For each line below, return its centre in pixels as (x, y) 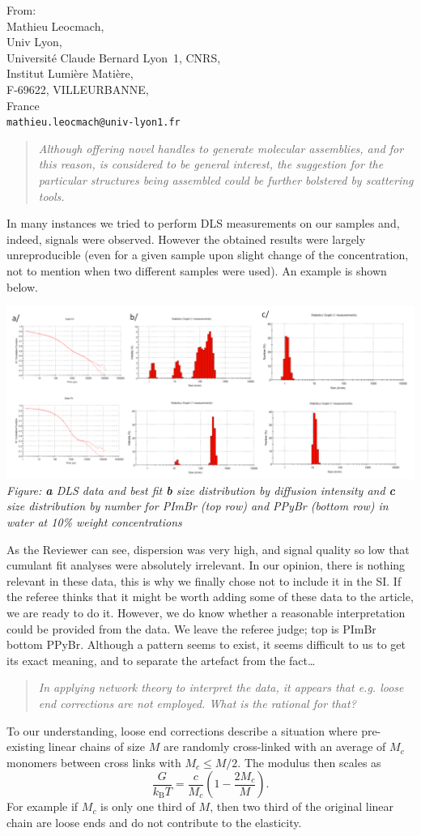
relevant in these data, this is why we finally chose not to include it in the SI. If (204, 580)
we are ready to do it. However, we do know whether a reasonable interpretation (206, 613)
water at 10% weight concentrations (94, 522)
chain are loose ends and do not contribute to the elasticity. (154, 822)
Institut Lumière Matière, (70, 73)
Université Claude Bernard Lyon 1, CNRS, (114, 57)
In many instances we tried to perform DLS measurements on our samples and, (203, 223)
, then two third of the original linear (302, 806)
